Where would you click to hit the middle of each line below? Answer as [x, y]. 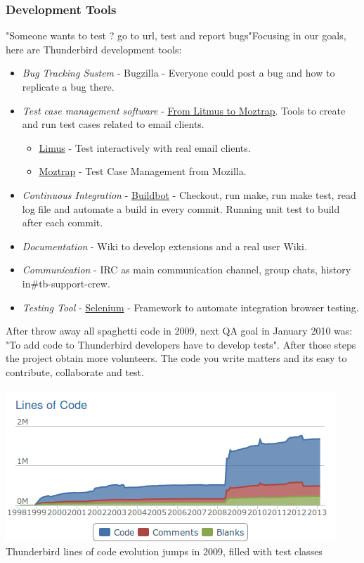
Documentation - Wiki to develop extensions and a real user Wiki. [164, 246]
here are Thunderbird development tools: [94, 49]
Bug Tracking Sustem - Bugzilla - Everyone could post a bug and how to [178, 73]
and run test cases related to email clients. [113, 124]
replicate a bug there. [68, 86]
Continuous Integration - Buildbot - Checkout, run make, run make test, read [189, 194]
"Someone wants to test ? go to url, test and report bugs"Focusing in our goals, [176, 35]
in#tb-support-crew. [66, 283]
